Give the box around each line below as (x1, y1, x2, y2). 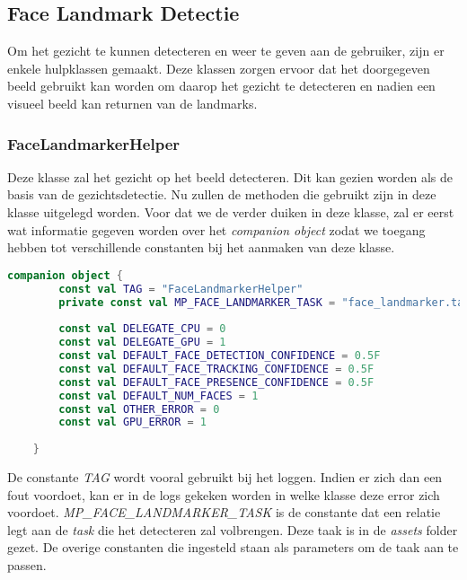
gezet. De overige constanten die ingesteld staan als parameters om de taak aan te (7, 538, 459, 557)
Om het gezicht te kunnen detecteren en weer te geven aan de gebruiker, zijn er (7, 41, 445, 60)
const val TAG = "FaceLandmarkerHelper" (58, 282, 304, 295)
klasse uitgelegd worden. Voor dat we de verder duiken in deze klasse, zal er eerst (7, 202, 454, 221)
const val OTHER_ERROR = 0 (58, 402, 220, 416)
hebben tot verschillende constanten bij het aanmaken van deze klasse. (7, 238, 395, 257)
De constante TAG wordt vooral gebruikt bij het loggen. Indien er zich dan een (7, 468, 443, 487)
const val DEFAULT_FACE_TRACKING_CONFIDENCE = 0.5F (58, 362, 374, 375)
